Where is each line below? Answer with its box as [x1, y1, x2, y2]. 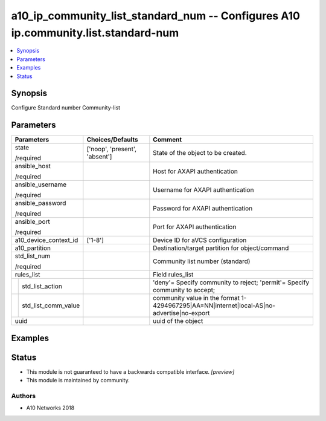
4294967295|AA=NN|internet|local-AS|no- [153, 301, 276, 310]
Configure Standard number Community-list [11, 104, 121, 111]
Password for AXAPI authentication [153, 204, 253, 213]
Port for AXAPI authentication [153, 223, 237, 231]
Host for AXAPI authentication [153, 167, 238, 175]
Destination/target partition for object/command [153, 244, 289, 252]
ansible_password [14, 199, 66, 207]
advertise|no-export [153, 309, 210, 318]
